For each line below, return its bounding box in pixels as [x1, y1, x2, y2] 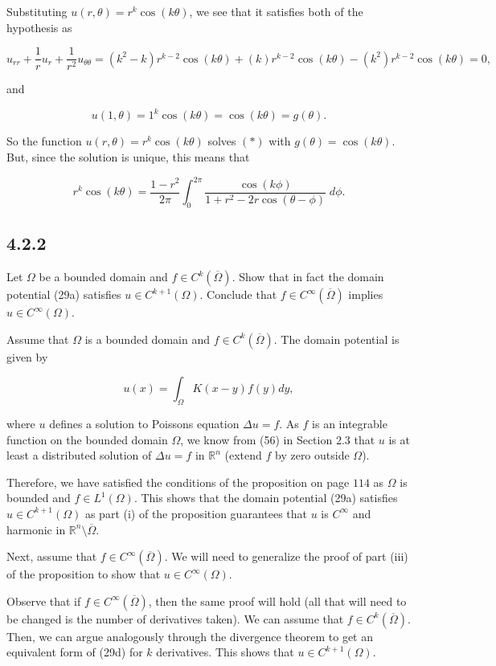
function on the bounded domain [6, 431, 168, 447]
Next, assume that [6, 548, 97, 565]
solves [207, 133, 236, 149]
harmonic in [6, 521, 66, 537]
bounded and [6, 489, 71, 506]
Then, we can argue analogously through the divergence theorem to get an [6, 627, 373, 644]
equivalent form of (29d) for [6, 644, 143, 660]
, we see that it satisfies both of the [189, 3, 363, 19]
